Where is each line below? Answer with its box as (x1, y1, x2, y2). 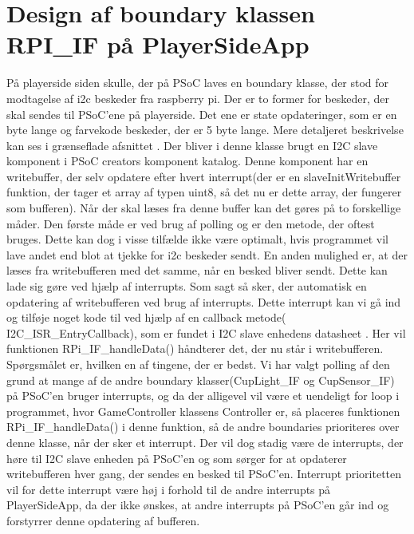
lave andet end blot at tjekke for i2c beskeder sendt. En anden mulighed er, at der (6, 246, 408, 263)
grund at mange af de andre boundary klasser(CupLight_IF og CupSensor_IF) (6, 371, 395, 388)
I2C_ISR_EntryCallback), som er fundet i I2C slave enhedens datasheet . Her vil (6, 324, 406, 341)
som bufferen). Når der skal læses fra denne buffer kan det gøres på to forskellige (6, 200, 401, 216)
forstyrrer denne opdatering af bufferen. (6, 512, 200, 528)
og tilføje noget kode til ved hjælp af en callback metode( (6, 309, 286, 326)
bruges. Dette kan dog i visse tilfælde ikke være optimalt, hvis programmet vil (6, 231, 388, 247)
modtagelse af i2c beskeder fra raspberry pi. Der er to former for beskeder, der (6, 89, 390, 106)
